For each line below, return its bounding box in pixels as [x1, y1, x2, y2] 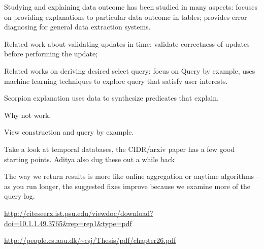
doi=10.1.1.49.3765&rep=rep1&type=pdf [4, 217, 132, 228]
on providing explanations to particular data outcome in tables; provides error [4, 11, 247, 22]
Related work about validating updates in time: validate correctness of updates [4, 38, 250, 49]
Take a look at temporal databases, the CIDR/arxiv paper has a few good [4, 143, 235, 154]
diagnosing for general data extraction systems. [4, 21, 151, 32]
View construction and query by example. [4, 127, 134, 137]
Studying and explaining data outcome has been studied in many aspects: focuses [4, 2, 258, 12]
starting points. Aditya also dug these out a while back [4, 153, 175, 164]
